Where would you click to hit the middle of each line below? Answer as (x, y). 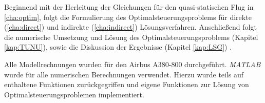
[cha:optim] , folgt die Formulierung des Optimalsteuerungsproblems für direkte (128, 17)
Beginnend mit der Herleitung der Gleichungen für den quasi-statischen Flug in (129, 7)
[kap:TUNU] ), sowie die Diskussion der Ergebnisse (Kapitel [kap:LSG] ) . (118, 47)
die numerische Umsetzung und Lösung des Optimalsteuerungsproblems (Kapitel (131, 37)
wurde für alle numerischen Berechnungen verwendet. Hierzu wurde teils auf (124, 74)
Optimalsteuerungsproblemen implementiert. (74, 94)
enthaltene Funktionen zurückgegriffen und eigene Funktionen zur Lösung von (127, 84)
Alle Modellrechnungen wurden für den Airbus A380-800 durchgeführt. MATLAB (132, 64)
